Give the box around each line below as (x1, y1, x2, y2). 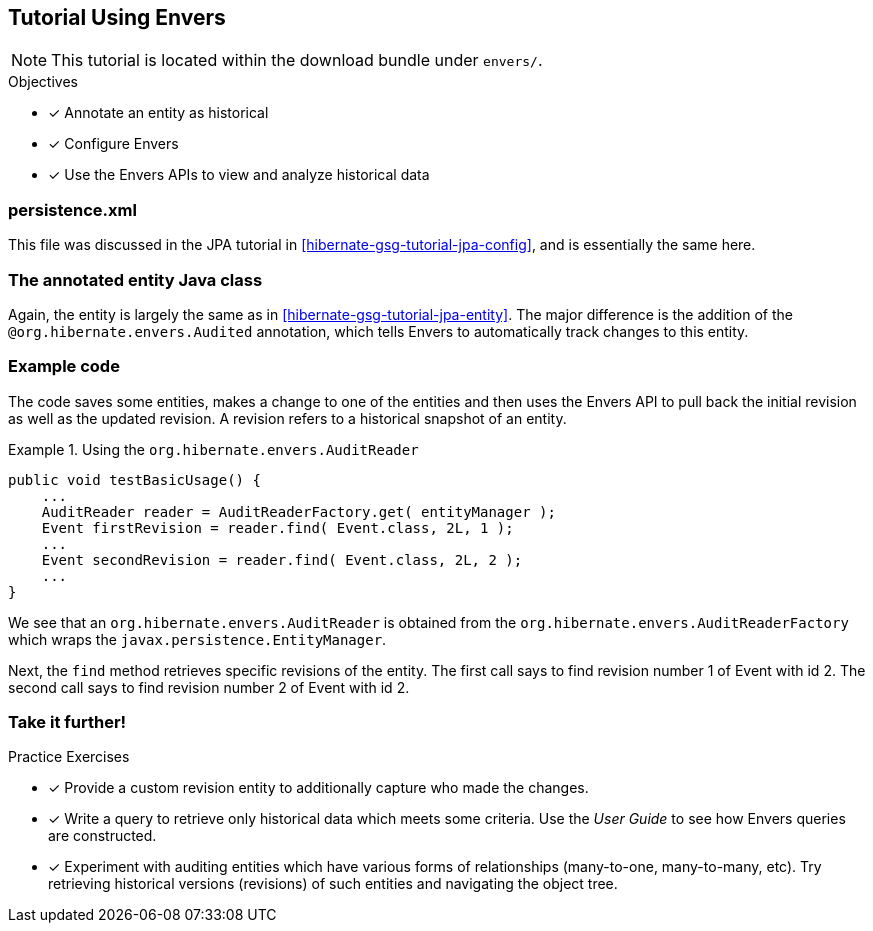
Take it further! (8, 712, 127, 733)
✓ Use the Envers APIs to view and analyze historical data (48, 166, 430, 184)
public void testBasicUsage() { (8, 471, 261, 488)
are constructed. (48, 827, 157, 845)
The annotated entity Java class (8, 269, 263, 290)
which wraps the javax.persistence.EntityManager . (8, 630, 387, 648)
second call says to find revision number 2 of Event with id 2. (8, 678, 410, 696)
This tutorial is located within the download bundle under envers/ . (51, 50, 543, 71)
